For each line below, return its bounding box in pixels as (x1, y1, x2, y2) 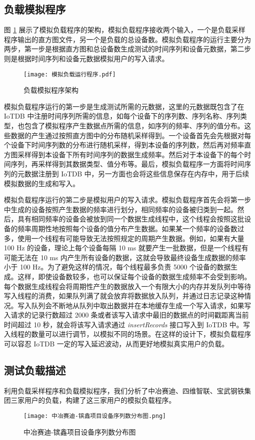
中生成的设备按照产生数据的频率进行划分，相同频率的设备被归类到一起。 (4, 204, 237, 214)
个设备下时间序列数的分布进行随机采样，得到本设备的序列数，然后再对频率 (4, 140, 244, 150)
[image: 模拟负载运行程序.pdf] (24, 71, 116, 78)
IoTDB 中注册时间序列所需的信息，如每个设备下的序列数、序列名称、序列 (4, 111, 240, 121)
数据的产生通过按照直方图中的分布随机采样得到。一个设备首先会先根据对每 (10, 130, 251, 140)
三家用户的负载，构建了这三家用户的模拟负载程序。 (10, 395, 176, 405)
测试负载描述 (4, 363, 66, 378)
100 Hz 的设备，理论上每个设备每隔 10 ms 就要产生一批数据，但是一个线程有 (4, 243, 249, 253)
